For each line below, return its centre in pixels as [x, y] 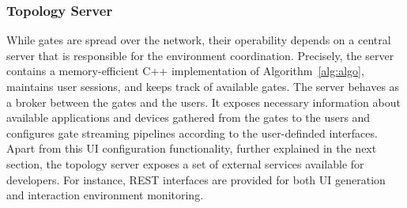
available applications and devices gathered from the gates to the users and [188, 117]
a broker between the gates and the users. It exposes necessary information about [203, 102]
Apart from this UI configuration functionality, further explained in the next [192, 148]
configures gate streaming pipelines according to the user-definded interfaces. [192, 132]
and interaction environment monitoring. [105, 195]
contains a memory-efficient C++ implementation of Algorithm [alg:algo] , [185, 71]
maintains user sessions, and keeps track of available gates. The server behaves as [203, 86]
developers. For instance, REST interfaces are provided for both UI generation [196, 179]
